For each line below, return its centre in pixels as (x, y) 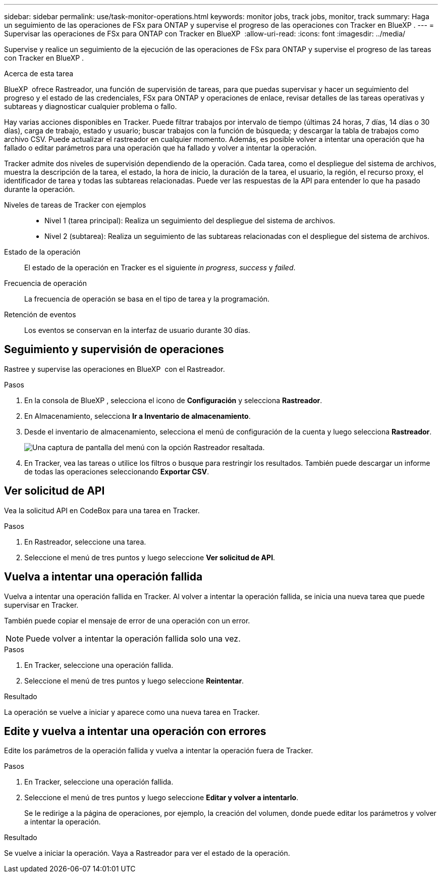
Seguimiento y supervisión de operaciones (114, 350)
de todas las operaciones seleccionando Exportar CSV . (117, 471)
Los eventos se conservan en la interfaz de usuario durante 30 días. (137, 330)
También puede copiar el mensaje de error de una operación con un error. (127, 620)
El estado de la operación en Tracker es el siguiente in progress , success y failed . (160, 267)
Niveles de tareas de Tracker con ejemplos (75, 205)
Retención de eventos (40, 314)
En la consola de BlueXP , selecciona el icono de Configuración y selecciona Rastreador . (173, 400)
